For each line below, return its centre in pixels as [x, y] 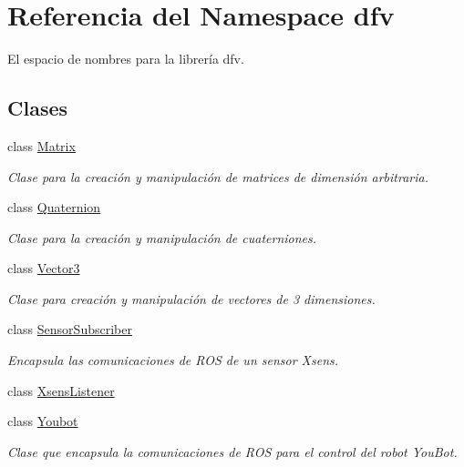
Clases [38, 108]
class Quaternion [54, 207]
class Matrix [41, 145]
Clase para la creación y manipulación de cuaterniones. [162, 237]
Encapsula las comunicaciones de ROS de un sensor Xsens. [173, 360]
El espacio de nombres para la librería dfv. [126, 59]
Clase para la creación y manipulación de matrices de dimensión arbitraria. [218, 176]
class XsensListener [61, 390]
